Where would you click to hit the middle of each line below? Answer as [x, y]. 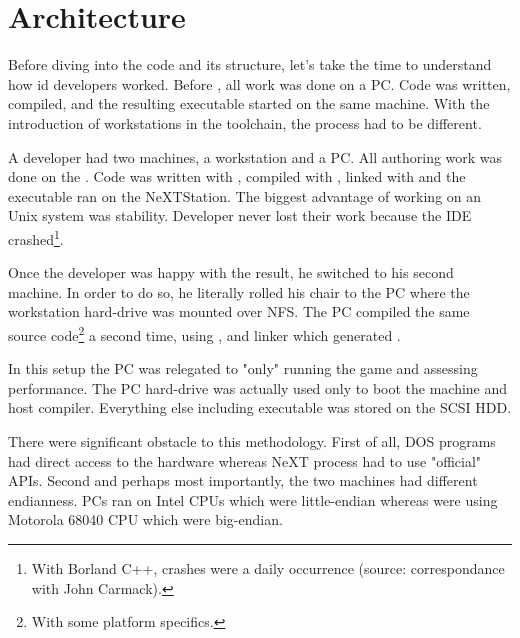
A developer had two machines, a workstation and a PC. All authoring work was [255, 156]
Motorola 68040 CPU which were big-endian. [145, 519]
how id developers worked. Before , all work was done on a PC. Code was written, [259, 83]
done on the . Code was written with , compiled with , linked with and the [237, 176]
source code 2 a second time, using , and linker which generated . [204, 333]
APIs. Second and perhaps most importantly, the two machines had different [243, 480]
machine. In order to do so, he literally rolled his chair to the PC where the [239, 291]
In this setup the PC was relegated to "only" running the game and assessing [243, 368]
